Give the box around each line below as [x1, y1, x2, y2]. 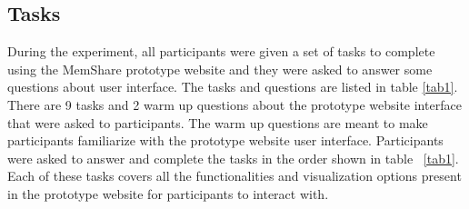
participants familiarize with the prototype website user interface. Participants [7, 131, 444, 150]
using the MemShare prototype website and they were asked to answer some [7, 59, 433, 78]
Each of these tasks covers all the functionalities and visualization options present [7, 166, 462, 185]
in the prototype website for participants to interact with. [7, 184, 329, 203]
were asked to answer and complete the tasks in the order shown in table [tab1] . [7, 148, 459, 167]
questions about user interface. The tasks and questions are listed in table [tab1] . [7, 77, 458, 96]
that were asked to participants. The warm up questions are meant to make [7, 113, 428, 132]
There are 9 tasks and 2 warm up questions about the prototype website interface [7, 95, 462, 114]
